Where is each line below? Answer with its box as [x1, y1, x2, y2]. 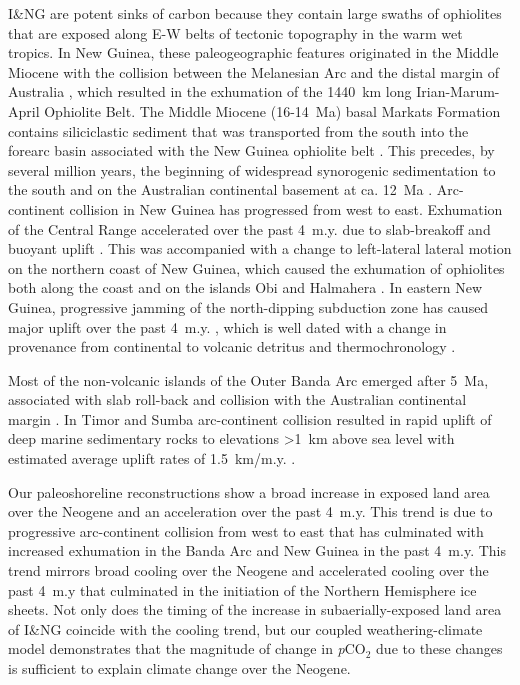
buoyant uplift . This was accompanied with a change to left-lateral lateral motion [8, 238, 512, 259]
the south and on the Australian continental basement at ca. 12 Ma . [8, 179, 433, 200]
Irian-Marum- [416, 81, 500, 102]
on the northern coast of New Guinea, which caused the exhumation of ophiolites [8, 257, 505, 278]
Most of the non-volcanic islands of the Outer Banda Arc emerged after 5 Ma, [8, 369, 489, 390]
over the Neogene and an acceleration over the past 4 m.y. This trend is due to [8, 501, 493, 522]
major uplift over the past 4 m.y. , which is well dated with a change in [8, 316, 447, 337]
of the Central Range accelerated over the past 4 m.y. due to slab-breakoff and [8, 218, 491, 239]
